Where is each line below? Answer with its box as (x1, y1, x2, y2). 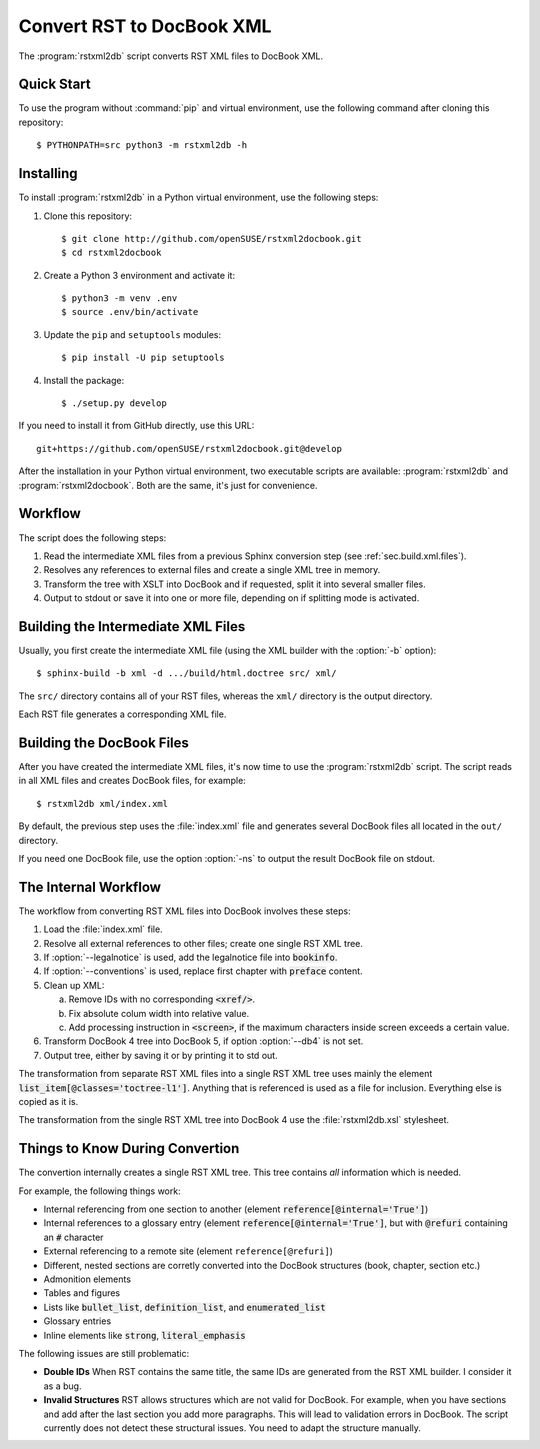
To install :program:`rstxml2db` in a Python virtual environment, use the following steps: (18, 191, 379, 204)
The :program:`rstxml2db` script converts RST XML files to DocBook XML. (18, 50, 324, 62)
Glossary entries (43, 1315, 112, 1327)
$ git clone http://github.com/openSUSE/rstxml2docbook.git (61, 233, 362, 244)
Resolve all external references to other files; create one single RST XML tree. (43, 937, 364, 949)
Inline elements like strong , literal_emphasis (43, 1329, 247, 1341)
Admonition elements (43, 1273, 132, 1285)
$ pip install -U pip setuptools (61, 352, 225, 364)
